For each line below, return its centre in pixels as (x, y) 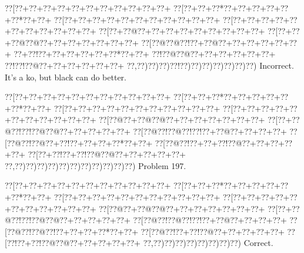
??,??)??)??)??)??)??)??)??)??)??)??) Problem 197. (96, 165)
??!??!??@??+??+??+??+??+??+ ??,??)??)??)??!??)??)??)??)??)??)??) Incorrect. (149, 65)
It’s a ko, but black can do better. (66, 77)
